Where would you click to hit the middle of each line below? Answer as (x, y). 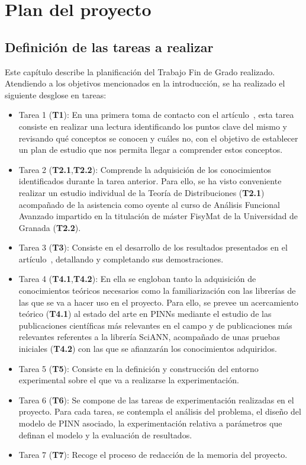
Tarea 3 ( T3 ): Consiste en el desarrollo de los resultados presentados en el (153, 247)
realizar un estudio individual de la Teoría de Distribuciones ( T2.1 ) (141, 192)
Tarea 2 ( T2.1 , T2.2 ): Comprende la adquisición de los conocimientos (145, 169)
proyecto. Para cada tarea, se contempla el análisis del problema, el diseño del (160, 411)
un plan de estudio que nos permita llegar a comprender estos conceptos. (151, 150)
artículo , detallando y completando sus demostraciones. (121, 259)
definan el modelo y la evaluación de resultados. (105, 434)
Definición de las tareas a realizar (109, 46)
